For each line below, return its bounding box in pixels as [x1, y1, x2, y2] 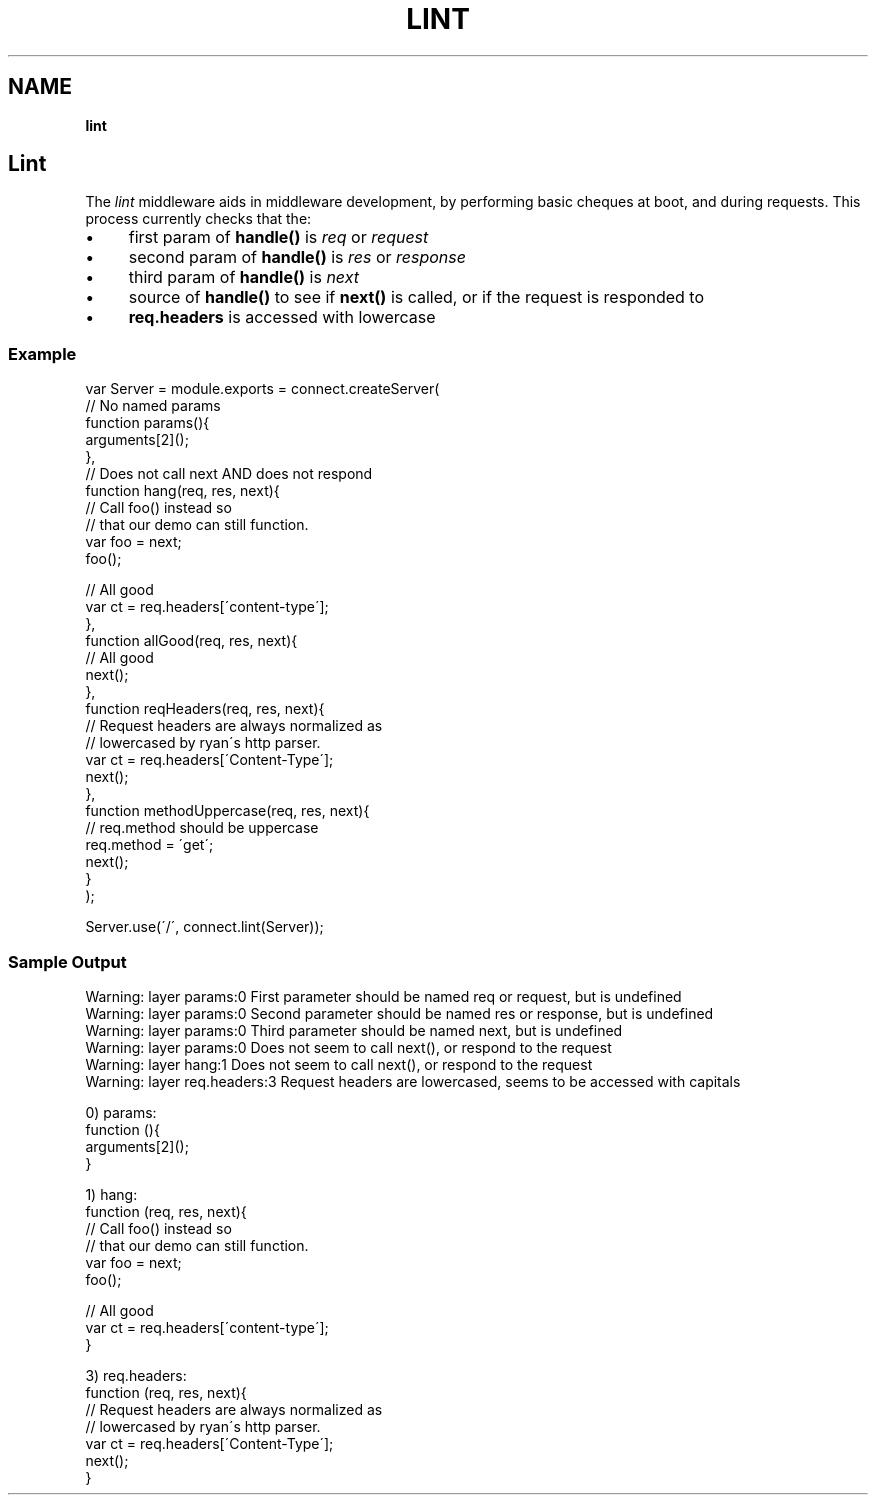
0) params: [85, 1103, 157, 1121]
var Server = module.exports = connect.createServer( [85, 380, 440, 398]
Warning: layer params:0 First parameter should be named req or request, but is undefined [85, 987, 682, 1005]
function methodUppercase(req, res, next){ [85, 802, 370, 820]
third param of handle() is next [128, 267, 359, 288]
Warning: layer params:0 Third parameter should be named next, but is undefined [85, 1021, 623, 1039]
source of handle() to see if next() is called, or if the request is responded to [128, 287, 705, 308]
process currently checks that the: [85, 210, 312, 228]
